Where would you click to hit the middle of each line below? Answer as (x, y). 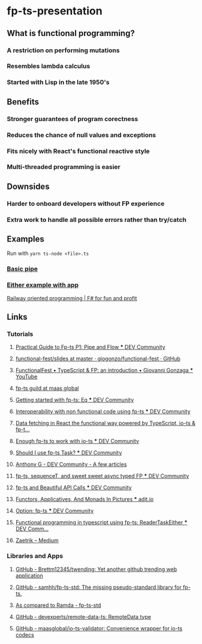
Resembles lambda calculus (49, 66)
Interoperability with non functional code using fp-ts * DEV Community (103, 411)
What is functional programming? (71, 33)
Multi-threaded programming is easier (64, 167)
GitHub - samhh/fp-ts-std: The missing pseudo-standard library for (98, 587)
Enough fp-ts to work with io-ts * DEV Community (77, 441)
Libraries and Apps (35, 556)
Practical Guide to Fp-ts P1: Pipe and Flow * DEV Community (90, 347)
